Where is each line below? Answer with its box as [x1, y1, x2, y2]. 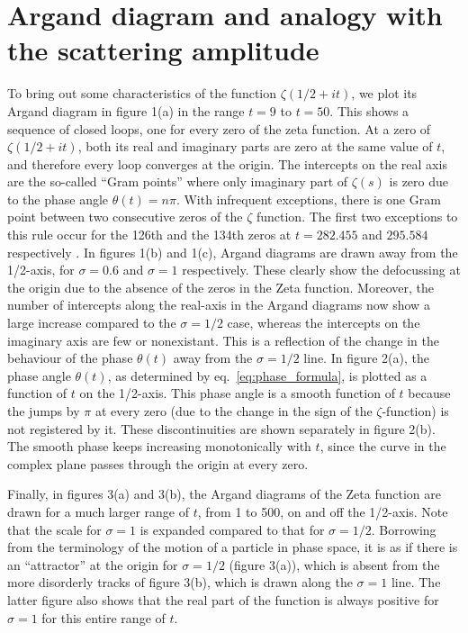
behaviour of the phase [7, 348, 133, 367]
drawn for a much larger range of [7, 502, 190, 520]
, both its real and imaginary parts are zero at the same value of [77, 137, 433, 156]
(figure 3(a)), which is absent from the [229, 555, 440, 574]
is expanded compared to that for [139, 520, 325, 538]
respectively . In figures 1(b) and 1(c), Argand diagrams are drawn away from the [7, 242, 458, 261]
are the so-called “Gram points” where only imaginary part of [7, 172, 348, 191]
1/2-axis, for [7, 260, 75, 279]
